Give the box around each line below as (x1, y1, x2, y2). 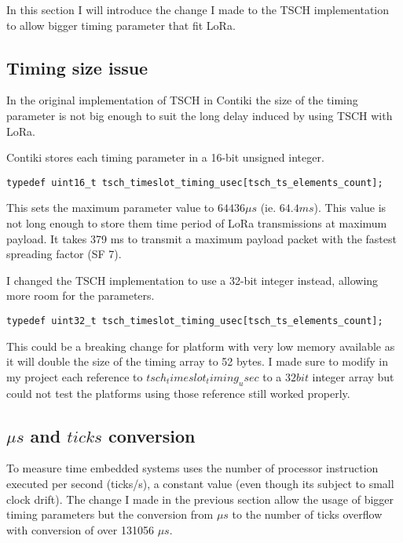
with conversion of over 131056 (6, 521, 154, 538)
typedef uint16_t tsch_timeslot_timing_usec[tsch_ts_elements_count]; (6, 177, 383, 188)
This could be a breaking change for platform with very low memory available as (6, 337, 395, 354)
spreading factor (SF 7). (6, 246, 122, 262)
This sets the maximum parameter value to (6, 199, 214, 216)
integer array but (312, 368, 394, 384)
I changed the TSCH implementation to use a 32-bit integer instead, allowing (6, 271, 379, 288)
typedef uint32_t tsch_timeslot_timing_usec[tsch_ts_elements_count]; (6, 315, 383, 326)
